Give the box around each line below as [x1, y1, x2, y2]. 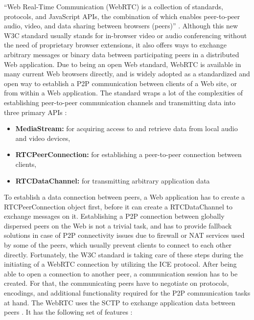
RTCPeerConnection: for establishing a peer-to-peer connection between [15, 149, 242, 160]
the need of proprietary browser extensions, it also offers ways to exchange [4, 40, 227, 50]
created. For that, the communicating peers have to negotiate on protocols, [4, 278, 229, 288]
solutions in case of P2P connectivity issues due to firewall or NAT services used [4, 230, 245, 240]
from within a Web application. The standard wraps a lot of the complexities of [4, 88, 243, 98]
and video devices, [15, 133, 70, 143]
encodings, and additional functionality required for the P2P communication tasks [4, 288, 251, 298]
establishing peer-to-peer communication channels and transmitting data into [4, 97, 235, 107]
